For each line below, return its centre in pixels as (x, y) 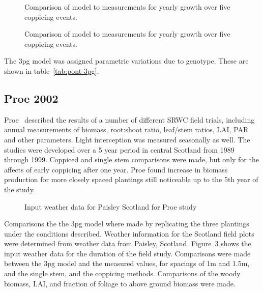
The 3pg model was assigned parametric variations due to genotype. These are (126, 61)
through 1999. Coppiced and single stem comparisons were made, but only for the (131, 159)
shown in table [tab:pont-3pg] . (52, 70)
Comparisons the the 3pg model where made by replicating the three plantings (127, 224)
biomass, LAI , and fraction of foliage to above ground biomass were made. (120, 283)
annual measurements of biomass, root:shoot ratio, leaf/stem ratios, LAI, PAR (126, 129)
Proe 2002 (31, 98)
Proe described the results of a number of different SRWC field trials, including (129, 119)
